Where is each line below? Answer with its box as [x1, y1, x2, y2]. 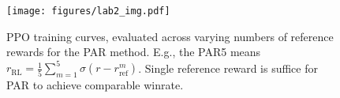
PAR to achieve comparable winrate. [6, 77, 184, 93]
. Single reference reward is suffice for [138, 59, 318, 76]
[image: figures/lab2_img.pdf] [6, 6, 170, 17]
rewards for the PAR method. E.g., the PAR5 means [6, 43, 261, 60]
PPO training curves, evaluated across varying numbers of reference [6, 28, 334, 44]
